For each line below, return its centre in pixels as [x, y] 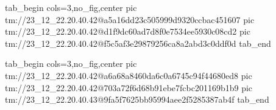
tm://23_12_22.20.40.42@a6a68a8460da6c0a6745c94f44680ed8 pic [129, 75]
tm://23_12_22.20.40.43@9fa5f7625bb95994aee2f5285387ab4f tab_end [137, 99]
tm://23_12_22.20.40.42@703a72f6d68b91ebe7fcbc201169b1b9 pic [129, 87]
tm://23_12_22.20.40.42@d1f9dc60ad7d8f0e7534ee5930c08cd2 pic [128, 31]
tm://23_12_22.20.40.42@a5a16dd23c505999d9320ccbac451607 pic [130, 19]
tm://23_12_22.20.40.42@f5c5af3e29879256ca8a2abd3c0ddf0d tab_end [138, 43]
